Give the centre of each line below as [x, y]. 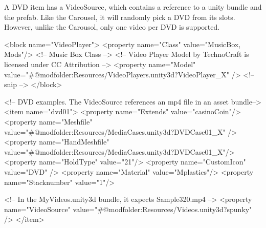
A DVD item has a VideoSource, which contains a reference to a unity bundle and [133, 7]
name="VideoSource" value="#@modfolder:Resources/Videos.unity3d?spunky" [128, 209]
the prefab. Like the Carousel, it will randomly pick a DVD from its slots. [120, 17]
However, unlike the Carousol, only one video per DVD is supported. [112, 27]
